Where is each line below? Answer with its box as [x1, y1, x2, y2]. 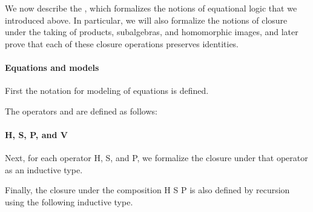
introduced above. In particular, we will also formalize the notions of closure [5, 13, 288, 26]
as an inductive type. [5, 163, 83, 176]
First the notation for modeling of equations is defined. [5, 84, 209, 97]
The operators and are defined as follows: [5, 104, 157, 117]
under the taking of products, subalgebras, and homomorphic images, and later [5, 25, 298, 38]
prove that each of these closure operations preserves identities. [5, 37, 239, 50]
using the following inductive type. [5, 195, 133, 208]
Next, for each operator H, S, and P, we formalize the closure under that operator [5, 151, 308, 164]
